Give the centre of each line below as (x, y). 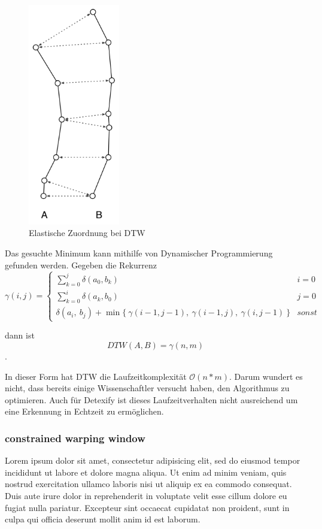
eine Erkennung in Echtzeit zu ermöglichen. (84, 411)
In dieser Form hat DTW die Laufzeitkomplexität (96, 376)
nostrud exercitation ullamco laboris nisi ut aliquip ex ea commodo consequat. (148, 484)
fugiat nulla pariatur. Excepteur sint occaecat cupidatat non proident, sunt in (147, 507)
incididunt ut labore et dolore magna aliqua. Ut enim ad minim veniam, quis (146, 472)
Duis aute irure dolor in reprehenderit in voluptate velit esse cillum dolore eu (146, 495)
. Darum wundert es (266, 376)
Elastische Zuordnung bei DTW (87, 233)
